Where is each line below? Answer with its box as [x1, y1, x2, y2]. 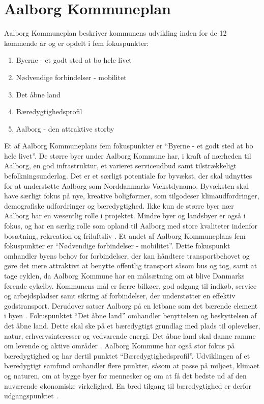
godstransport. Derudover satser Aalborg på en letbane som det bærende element [4, 300, 258, 311]
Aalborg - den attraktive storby [16, 123, 114, 134]
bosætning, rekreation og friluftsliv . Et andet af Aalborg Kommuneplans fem [4, 230, 246, 241]
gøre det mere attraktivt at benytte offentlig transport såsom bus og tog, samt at [4, 260, 257, 271]
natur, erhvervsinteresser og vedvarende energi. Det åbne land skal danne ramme [4, 330, 256, 341]
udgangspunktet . [4, 390, 58, 401]
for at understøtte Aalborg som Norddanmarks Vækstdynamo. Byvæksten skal [4, 180, 249, 191]
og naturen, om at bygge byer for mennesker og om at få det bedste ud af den [4, 370, 247, 381]
